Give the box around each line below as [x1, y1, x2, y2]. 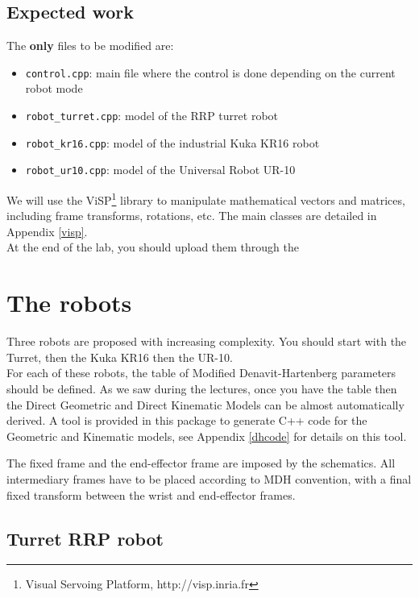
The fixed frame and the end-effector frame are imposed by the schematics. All [6, 455, 396, 471]
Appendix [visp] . [6, 222, 88, 239]
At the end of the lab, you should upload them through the [6, 239, 299, 255]
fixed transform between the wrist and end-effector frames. [6, 486, 296, 503]
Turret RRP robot [6, 525, 164, 550]
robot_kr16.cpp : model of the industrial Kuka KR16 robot [25, 134, 320, 151]
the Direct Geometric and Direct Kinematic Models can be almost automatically [6, 396, 404, 413]
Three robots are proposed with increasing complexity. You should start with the [6, 333, 407, 350]
